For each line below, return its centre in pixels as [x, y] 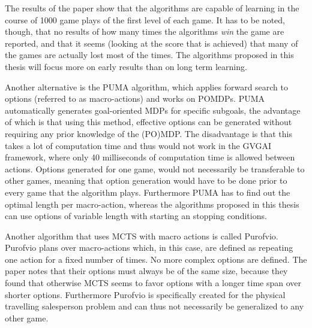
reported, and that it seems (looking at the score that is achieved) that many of [151, 43]
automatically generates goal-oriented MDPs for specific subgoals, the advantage [153, 110]
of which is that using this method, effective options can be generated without [148, 122]
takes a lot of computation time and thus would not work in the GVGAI [138, 145]
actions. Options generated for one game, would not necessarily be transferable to [155, 168]
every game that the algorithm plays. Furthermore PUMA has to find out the [148, 192]
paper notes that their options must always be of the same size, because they [146, 271]
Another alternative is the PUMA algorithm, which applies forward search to [147, 86]
